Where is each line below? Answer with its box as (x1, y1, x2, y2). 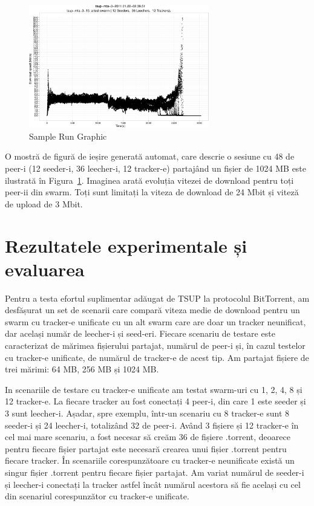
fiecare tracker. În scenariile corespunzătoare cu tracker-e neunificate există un (5, 454, 295, 467)
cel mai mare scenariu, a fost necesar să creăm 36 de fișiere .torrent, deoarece (5, 430, 290, 443)
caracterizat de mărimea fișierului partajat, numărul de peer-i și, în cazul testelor (5, 339, 306, 352)
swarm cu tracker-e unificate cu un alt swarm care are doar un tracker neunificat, (5, 315, 306, 328)
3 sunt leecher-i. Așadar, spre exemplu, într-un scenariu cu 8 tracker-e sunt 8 (5, 406, 290, 419)
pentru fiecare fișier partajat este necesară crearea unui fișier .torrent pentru (5, 442, 287, 455)
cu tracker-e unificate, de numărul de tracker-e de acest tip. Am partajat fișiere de (5, 351, 309, 363)
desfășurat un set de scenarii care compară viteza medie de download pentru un (5, 303, 300, 316)
